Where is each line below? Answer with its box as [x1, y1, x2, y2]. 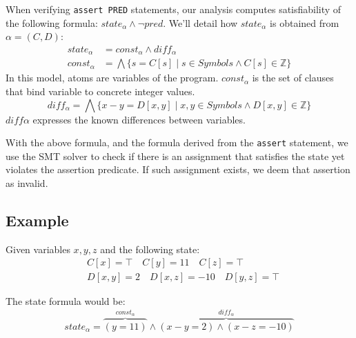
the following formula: [6, 15, 98, 30]
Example [6, 209, 69, 230]
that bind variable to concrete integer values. [6, 83, 195, 98]
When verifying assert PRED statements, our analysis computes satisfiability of [6, 2, 342, 16]
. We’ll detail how [163, 15, 238, 30]
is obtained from [270, 15, 339, 30]
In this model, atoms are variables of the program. [6, 70, 219, 85]
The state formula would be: [6, 294, 126, 308]
